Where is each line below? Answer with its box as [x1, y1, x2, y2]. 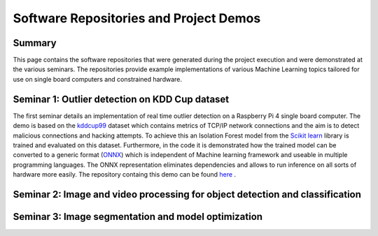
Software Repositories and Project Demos [13, 10, 261, 26]
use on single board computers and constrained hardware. [13, 75, 182, 83]
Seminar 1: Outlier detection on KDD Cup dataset [13, 93, 230, 105]
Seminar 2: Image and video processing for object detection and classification [13, 189, 362, 200]
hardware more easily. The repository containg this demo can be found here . [13, 170, 237, 179]
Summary [13, 37, 57, 49]
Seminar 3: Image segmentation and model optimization [13, 210, 262, 223]
